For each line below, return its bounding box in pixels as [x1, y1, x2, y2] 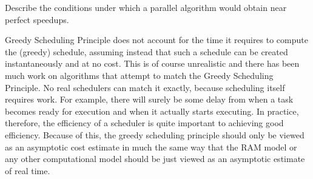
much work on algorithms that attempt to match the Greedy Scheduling [5, 69, 274, 81]
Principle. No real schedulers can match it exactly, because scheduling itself [5, 81, 285, 93]
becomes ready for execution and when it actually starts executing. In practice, [5, 104, 299, 117]
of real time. [5, 164, 50, 177]
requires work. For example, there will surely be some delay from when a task [5, 93, 294, 106]
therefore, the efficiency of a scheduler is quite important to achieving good [5, 117, 284, 129]
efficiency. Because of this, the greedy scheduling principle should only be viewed [5, 128, 305, 141]
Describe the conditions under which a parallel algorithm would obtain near [5, 1, 287, 13]
